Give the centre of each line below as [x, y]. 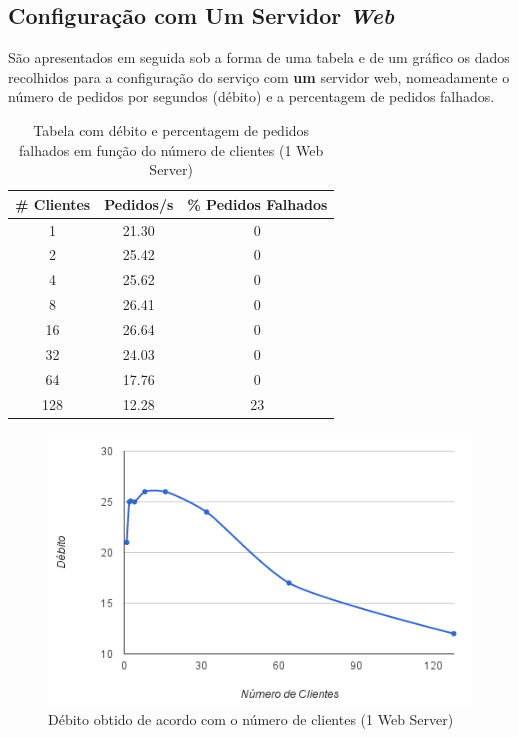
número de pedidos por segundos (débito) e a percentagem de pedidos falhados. [251, 96]
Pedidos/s [139, 203]
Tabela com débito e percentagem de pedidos [171, 129]
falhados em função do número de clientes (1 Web [171, 149]
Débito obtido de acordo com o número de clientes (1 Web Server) [251, 718]
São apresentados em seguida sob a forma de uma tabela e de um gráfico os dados [259, 57]
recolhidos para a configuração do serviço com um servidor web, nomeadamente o [259, 76]
